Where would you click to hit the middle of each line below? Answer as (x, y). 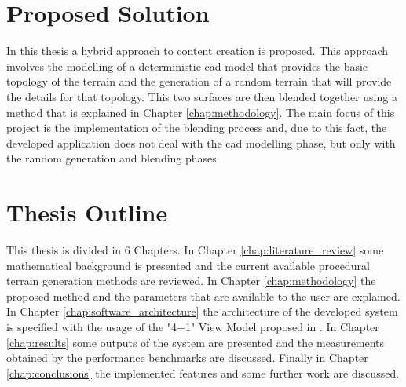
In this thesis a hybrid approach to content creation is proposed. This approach (198, 51)
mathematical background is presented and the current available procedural (188, 265)
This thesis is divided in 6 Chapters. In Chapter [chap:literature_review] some (195, 250)
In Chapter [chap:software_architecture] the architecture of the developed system (202, 311)
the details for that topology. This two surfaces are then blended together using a (202, 96)
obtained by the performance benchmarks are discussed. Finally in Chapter (187, 358)
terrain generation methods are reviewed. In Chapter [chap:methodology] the (191, 281)
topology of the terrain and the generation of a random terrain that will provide (199, 81)
